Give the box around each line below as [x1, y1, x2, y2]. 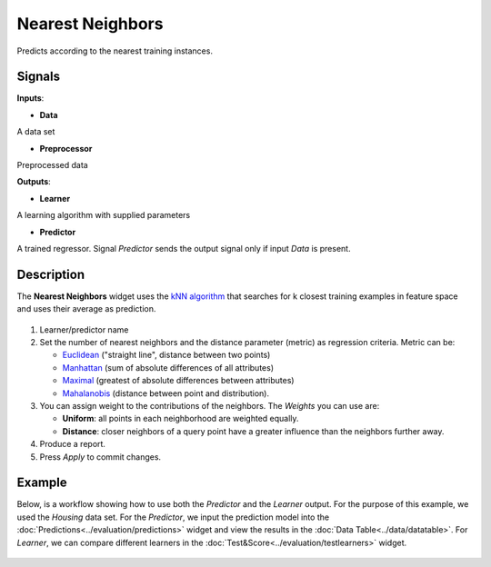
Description [16, 266, 85, 282]
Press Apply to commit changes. [39, 451, 162, 463]
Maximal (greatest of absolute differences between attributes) [62, 375, 295, 386]
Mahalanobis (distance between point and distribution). [62, 387, 270, 399]
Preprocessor [39, 143, 93, 154]
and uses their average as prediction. [16, 303, 156, 314]
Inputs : [16, 93, 45, 104]
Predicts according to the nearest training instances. [16, 45, 214, 56]
